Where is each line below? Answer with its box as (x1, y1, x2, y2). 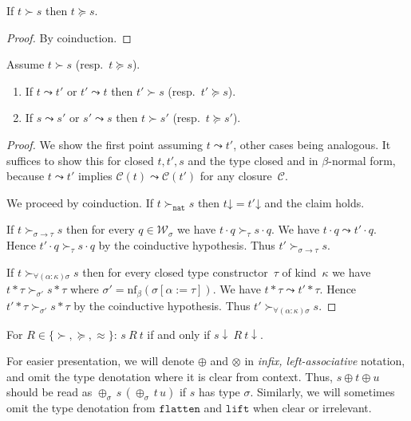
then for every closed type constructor (82, 263, 268, 280)
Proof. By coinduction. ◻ (6, 29, 132, 45)
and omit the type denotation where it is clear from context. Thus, (6, 368, 333, 384)
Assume (6, 56, 45, 73)
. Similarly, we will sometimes (250, 384, 395, 400)
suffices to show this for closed (6, 151, 154, 168)
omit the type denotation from (6, 399, 156, 416)
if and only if (147, 325, 211, 342)
